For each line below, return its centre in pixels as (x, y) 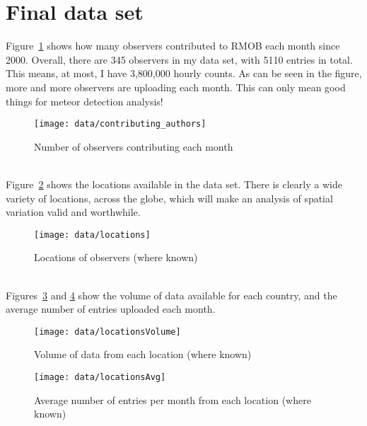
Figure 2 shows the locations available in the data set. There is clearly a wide (174, 184)
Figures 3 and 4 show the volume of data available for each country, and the (171, 295)
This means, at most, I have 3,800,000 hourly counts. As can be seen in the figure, (184, 73)
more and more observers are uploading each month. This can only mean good (176, 87)
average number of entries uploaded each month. (111, 309)
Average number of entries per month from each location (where (173, 399)
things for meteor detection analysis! (85, 101)
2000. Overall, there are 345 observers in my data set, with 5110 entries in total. (179, 59)
